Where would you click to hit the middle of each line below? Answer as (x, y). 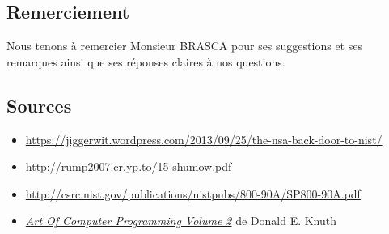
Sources (39, 105)
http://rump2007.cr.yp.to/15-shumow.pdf (129, 166)
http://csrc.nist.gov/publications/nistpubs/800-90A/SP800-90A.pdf (193, 193)
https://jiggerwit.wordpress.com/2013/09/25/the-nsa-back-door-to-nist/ (204, 139)
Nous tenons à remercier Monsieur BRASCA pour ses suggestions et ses (184, 46)
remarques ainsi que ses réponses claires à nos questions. (146, 61)
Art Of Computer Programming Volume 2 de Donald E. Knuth (181, 221)
